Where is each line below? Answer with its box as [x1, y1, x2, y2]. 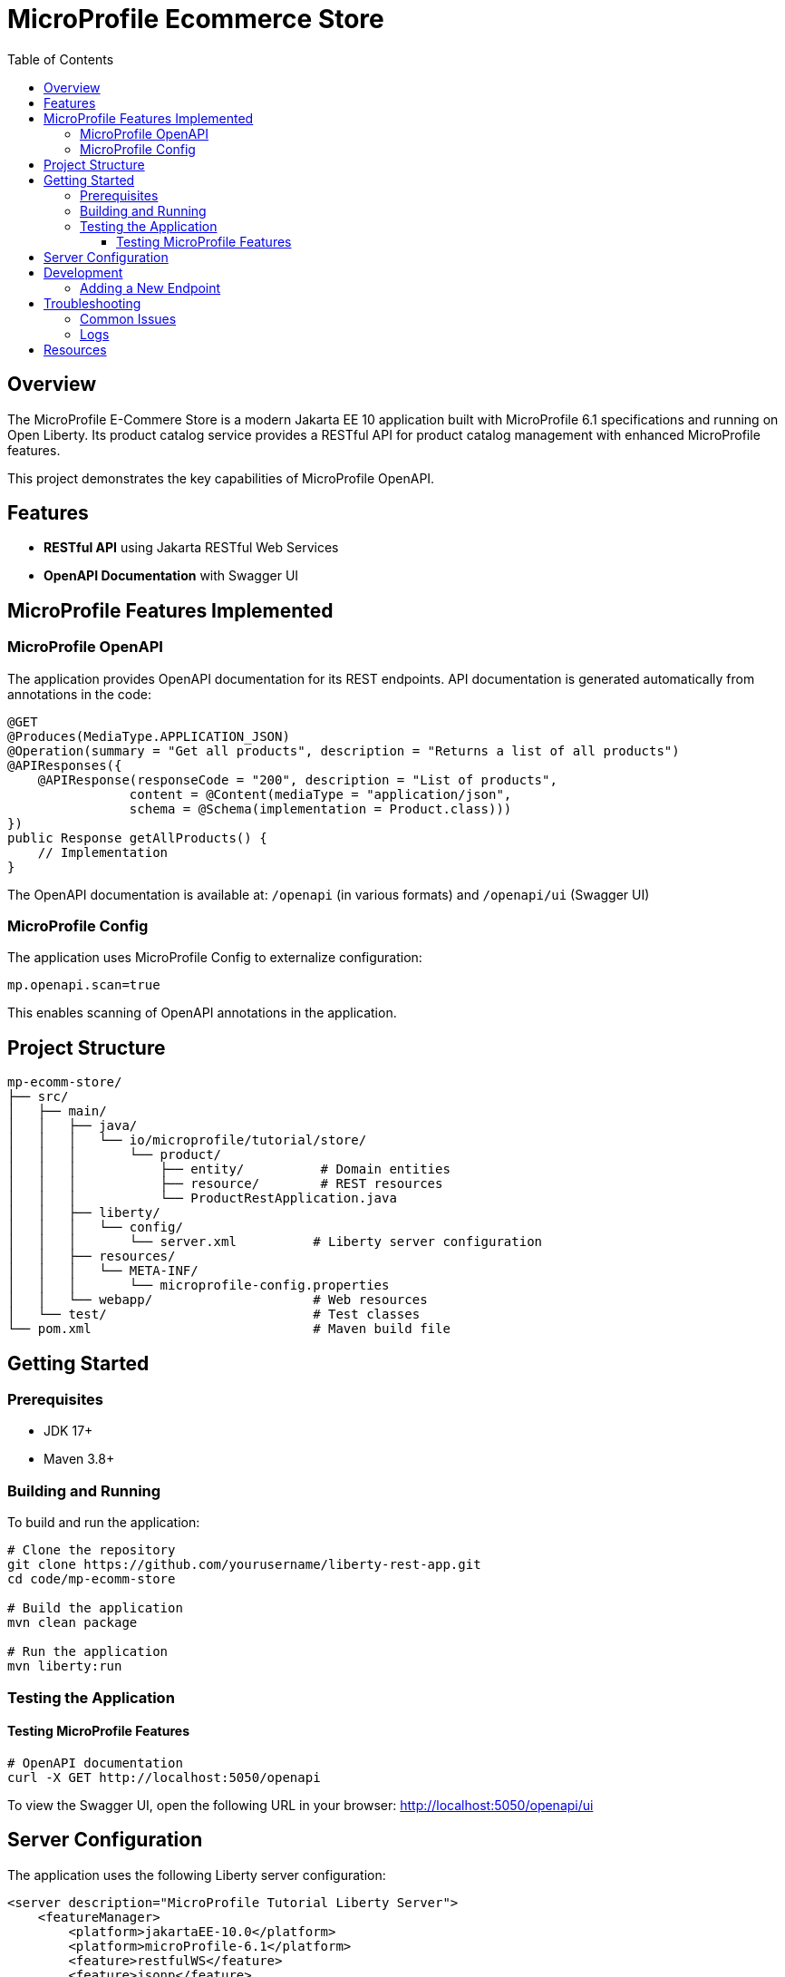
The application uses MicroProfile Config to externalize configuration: [7, 950, 422, 966]
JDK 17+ [44, 1423, 93, 1439]
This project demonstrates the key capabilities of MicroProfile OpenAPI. [7, 470, 435, 486]
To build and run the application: [7, 1514, 200, 1531]
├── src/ [7, 1089, 69, 1105]
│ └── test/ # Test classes [7, 1307, 421, 1322]
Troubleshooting [44, 295, 141, 311]
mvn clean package [7, 1615, 138, 1631]
